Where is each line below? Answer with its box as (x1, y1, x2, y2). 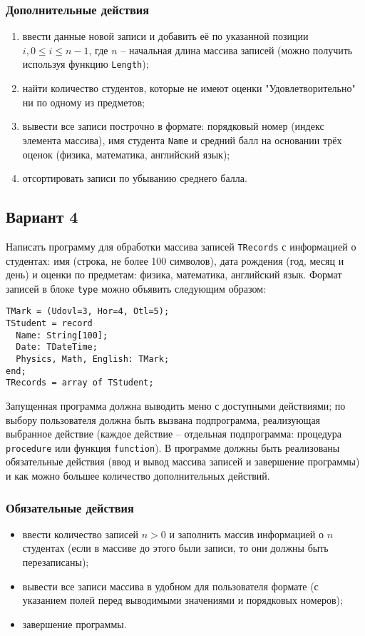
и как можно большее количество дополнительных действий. (6, 468, 270, 483)
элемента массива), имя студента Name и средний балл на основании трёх (22, 132, 342, 147)
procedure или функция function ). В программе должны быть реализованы (6, 440, 340, 455)
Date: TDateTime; (16, 342, 98, 353)
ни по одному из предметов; (22, 94, 145, 109)
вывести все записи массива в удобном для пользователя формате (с (22, 578, 319, 593)
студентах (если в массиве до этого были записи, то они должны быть (22, 540, 329, 555)
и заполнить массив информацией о (169, 526, 324, 541)
